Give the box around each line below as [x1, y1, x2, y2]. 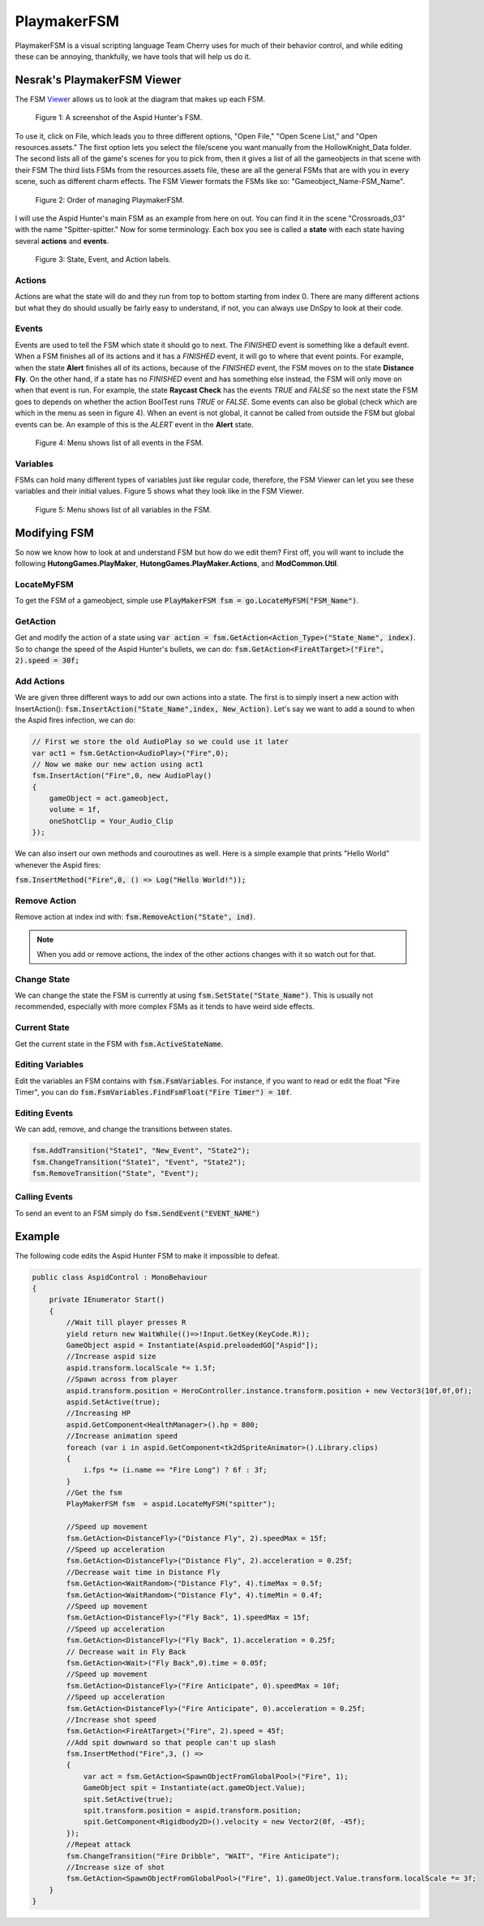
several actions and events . [15, 236, 109, 246]
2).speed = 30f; [15, 656, 80, 665]
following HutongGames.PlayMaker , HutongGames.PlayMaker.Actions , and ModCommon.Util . [15, 559, 340, 568]
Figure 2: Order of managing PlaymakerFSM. [35, 195, 185, 204]
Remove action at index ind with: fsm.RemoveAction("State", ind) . [15, 912, 256, 922]
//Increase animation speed [66, 1431, 178, 1441]
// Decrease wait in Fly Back [66, 1647, 186, 1656]
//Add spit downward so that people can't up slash [66, 1738, 276, 1747]
